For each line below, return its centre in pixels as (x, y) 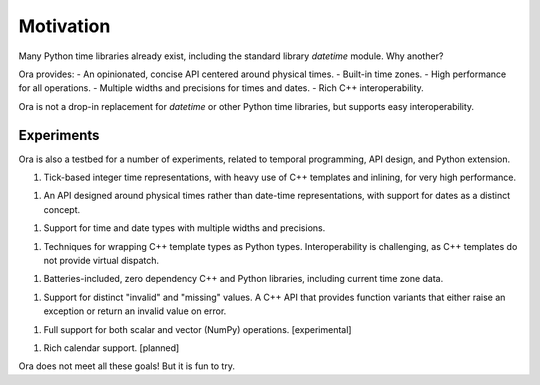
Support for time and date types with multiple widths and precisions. (184, 228)
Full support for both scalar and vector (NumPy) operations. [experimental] (197, 329)
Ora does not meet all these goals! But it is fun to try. (126, 366)
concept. (62, 209)
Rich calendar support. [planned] (111, 347)
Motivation (64, 26)
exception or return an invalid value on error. (135, 311)
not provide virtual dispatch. (101, 260)
